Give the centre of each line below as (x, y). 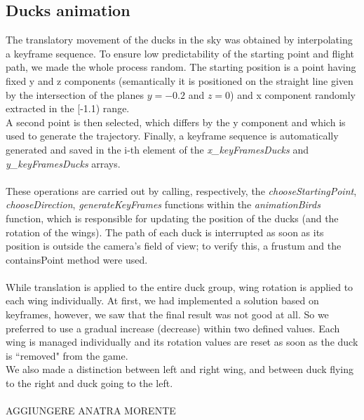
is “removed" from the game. (67, 355)
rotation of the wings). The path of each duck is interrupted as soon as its (165, 232)
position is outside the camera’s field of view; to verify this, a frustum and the (174, 246)
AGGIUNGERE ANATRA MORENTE (91, 411)
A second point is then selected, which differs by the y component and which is (176, 122)
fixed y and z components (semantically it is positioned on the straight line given (180, 80)
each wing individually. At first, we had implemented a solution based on (162, 300)
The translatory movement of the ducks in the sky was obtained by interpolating (179, 40)
